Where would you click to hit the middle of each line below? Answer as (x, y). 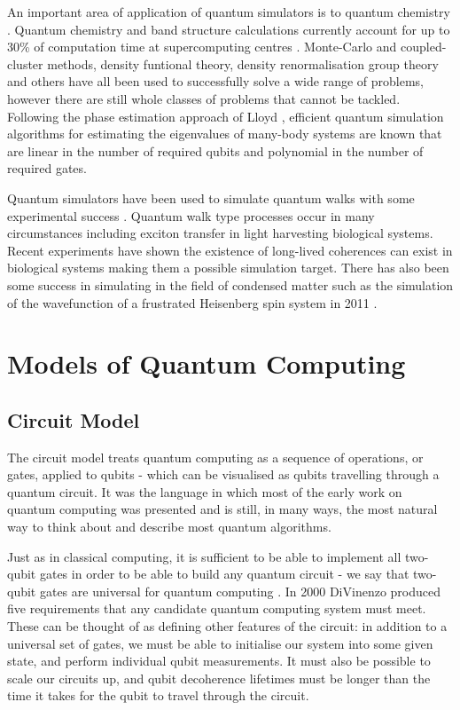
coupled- (423, 47)
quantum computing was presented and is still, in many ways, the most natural (222, 509)
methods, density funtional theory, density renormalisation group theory (243, 63)
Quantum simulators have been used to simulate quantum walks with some (211, 197)
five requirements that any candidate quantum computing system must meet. (217, 608)
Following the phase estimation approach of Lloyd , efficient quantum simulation (226, 116)
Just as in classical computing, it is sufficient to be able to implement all (204, 556)
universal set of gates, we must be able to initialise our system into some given (220, 643)
